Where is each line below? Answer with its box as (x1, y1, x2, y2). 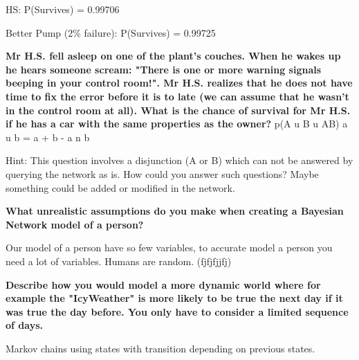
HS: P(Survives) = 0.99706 (6, 2, 120, 16)
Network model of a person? (6, 217, 144, 231)
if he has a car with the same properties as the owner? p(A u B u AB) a (6, 116, 348, 131)
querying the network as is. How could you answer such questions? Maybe (6, 166, 319, 181)
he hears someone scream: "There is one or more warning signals (6, 62, 322, 76)
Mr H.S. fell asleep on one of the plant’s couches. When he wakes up (6, 48, 341, 63)
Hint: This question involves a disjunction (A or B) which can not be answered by (6, 153, 353, 168)
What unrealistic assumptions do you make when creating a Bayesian (6, 204, 344, 218)
